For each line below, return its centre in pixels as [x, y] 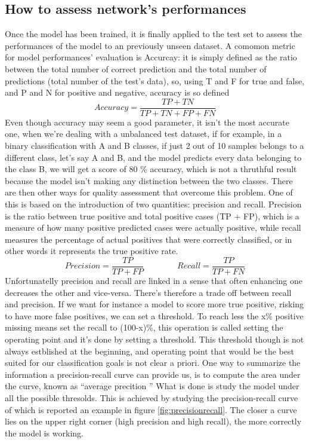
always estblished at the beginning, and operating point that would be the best [149, 351]
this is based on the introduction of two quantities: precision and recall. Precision [153, 204]
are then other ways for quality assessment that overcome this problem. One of [149, 192]
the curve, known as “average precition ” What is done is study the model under [152, 386]
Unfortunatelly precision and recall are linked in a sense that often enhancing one [154, 281]
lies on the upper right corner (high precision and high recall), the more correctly [153, 421]
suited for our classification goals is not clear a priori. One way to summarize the [153, 363]
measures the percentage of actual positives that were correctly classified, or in [149, 239]
